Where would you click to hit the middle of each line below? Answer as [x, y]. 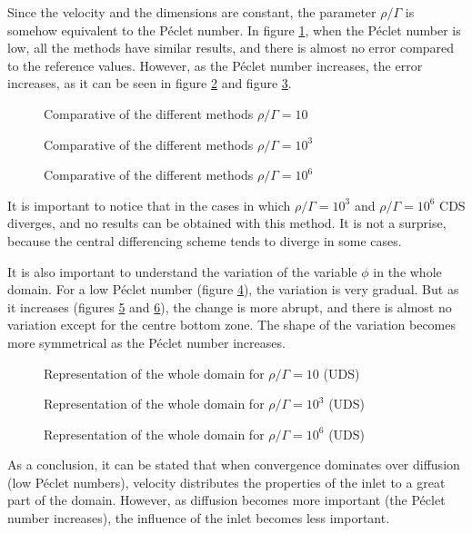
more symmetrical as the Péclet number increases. [146, 342]
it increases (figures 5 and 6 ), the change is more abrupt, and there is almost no [230, 307]
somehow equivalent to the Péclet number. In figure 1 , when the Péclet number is [234, 30]
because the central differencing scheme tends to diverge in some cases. [205, 240]
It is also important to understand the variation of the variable [182, 271]
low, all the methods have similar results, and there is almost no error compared [231, 48]
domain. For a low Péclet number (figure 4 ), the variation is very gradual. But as [233, 289]
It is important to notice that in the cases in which [149, 205]
